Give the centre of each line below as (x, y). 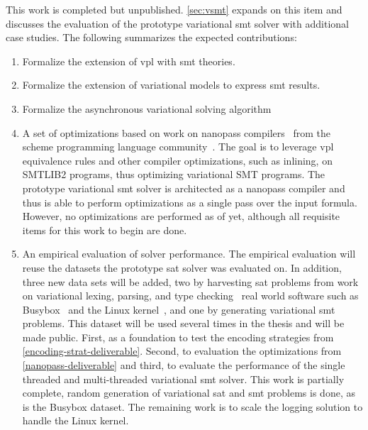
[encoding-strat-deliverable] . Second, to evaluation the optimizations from (182, 351)
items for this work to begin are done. (105, 230)
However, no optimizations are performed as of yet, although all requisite (181, 216)
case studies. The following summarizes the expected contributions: (151, 37)
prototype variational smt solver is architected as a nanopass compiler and (184, 188)
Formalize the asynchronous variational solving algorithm (147, 108)
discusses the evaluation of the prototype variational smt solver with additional (177, 23)
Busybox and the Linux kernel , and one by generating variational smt (179, 309)
